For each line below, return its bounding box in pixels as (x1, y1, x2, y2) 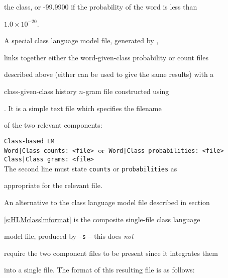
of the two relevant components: (4, 120, 102, 130)
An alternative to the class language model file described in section (4, 197, 210, 207)
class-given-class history (4, 85, 77, 96)
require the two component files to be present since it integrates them (4, 247, 218, 258)
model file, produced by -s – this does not (4, 231, 134, 241)
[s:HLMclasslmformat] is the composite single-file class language (4, 214, 200, 224)
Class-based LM (4, 137, 55, 145)
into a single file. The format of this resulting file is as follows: (4, 264, 195, 275)
